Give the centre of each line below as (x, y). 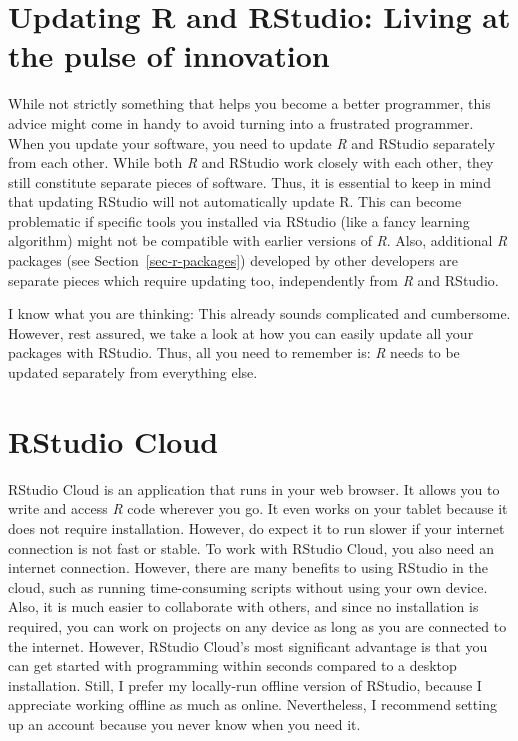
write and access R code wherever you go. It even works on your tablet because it (258, 508)
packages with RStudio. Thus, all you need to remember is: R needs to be (234, 352)
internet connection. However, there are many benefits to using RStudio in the (248, 567)
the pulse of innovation (169, 55)
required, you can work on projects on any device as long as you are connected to (257, 625)
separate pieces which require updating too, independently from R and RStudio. (253, 279)
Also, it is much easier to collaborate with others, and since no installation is (243, 606)
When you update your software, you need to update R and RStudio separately (252, 142)
